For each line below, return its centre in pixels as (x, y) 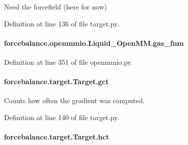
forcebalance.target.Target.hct (57, 137)
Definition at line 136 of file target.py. (62, 23)
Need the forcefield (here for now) (56, 6)
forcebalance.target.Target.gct (56, 81)
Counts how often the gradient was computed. (75, 100)
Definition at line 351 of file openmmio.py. (68, 62)
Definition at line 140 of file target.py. (62, 117)
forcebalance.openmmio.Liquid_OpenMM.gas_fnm (94, 43)
